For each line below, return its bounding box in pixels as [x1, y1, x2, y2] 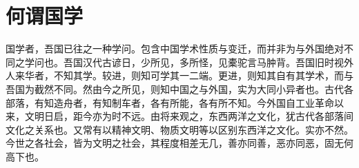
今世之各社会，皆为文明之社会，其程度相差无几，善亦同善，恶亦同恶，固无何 [6, 136, 353, 150]
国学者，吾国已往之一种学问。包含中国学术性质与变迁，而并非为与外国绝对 [6, 41, 344, 56]
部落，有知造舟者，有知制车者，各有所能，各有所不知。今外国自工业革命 [6, 95, 334, 109]
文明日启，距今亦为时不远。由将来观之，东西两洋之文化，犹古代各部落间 [24, 109, 353, 123]
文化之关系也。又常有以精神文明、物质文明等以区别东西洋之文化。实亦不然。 [6, 122, 353, 136]
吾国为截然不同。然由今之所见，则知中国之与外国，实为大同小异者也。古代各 [6, 81, 353, 96]
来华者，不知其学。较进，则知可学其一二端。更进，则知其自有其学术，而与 [14, 68, 353, 83]
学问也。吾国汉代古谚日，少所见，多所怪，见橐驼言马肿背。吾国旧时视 [24, 54, 344, 69]
